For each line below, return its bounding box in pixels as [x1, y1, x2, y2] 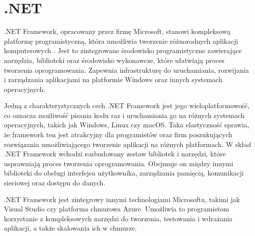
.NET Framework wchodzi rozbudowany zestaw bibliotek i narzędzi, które [4, 148, 226, 159]
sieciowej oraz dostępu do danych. [4, 177, 106, 188]
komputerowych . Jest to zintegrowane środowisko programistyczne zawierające [4, 45, 242, 56]
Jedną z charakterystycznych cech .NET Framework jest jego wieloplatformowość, [4, 100, 250, 111]
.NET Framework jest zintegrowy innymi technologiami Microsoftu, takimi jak [4, 194, 240, 204]
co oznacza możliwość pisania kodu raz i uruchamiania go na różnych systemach [4, 110, 245, 120]
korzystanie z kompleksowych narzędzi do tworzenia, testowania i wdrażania [4, 213, 233, 223]
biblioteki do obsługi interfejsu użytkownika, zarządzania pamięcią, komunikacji [4, 168, 244, 178]
